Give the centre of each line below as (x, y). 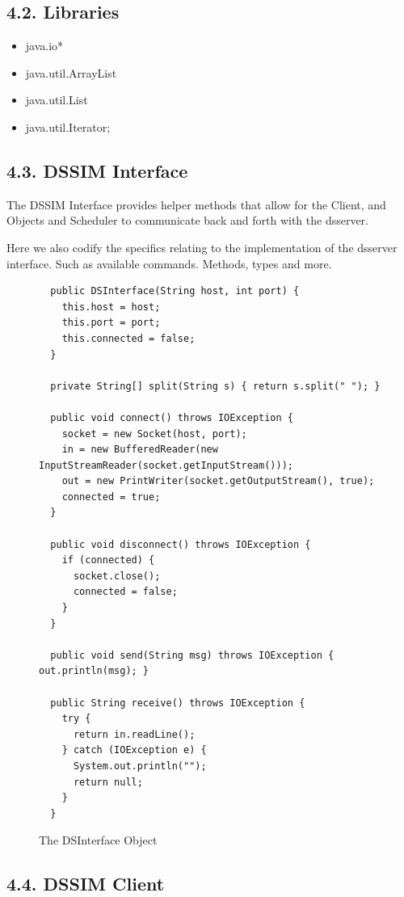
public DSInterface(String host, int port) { (175, 291)
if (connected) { (108, 560)
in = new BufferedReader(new (140, 450)
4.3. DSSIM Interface (97, 170)
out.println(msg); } (94, 671)
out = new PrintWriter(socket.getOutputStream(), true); (218, 481)
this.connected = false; (128, 338)
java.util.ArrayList (71, 72)
